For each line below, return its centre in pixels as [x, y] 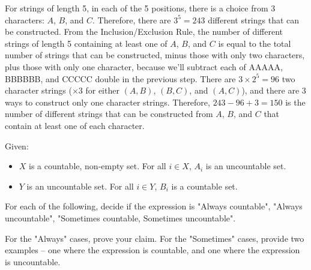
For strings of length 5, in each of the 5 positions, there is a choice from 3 [140, 8]
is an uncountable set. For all [80, 186]
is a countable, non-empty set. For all [98, 166]
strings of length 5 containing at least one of [86, 43]
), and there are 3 [274, 90]
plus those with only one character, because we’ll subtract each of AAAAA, [144, 66]
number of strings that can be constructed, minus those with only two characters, [155, 55]
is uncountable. [33, 261]
